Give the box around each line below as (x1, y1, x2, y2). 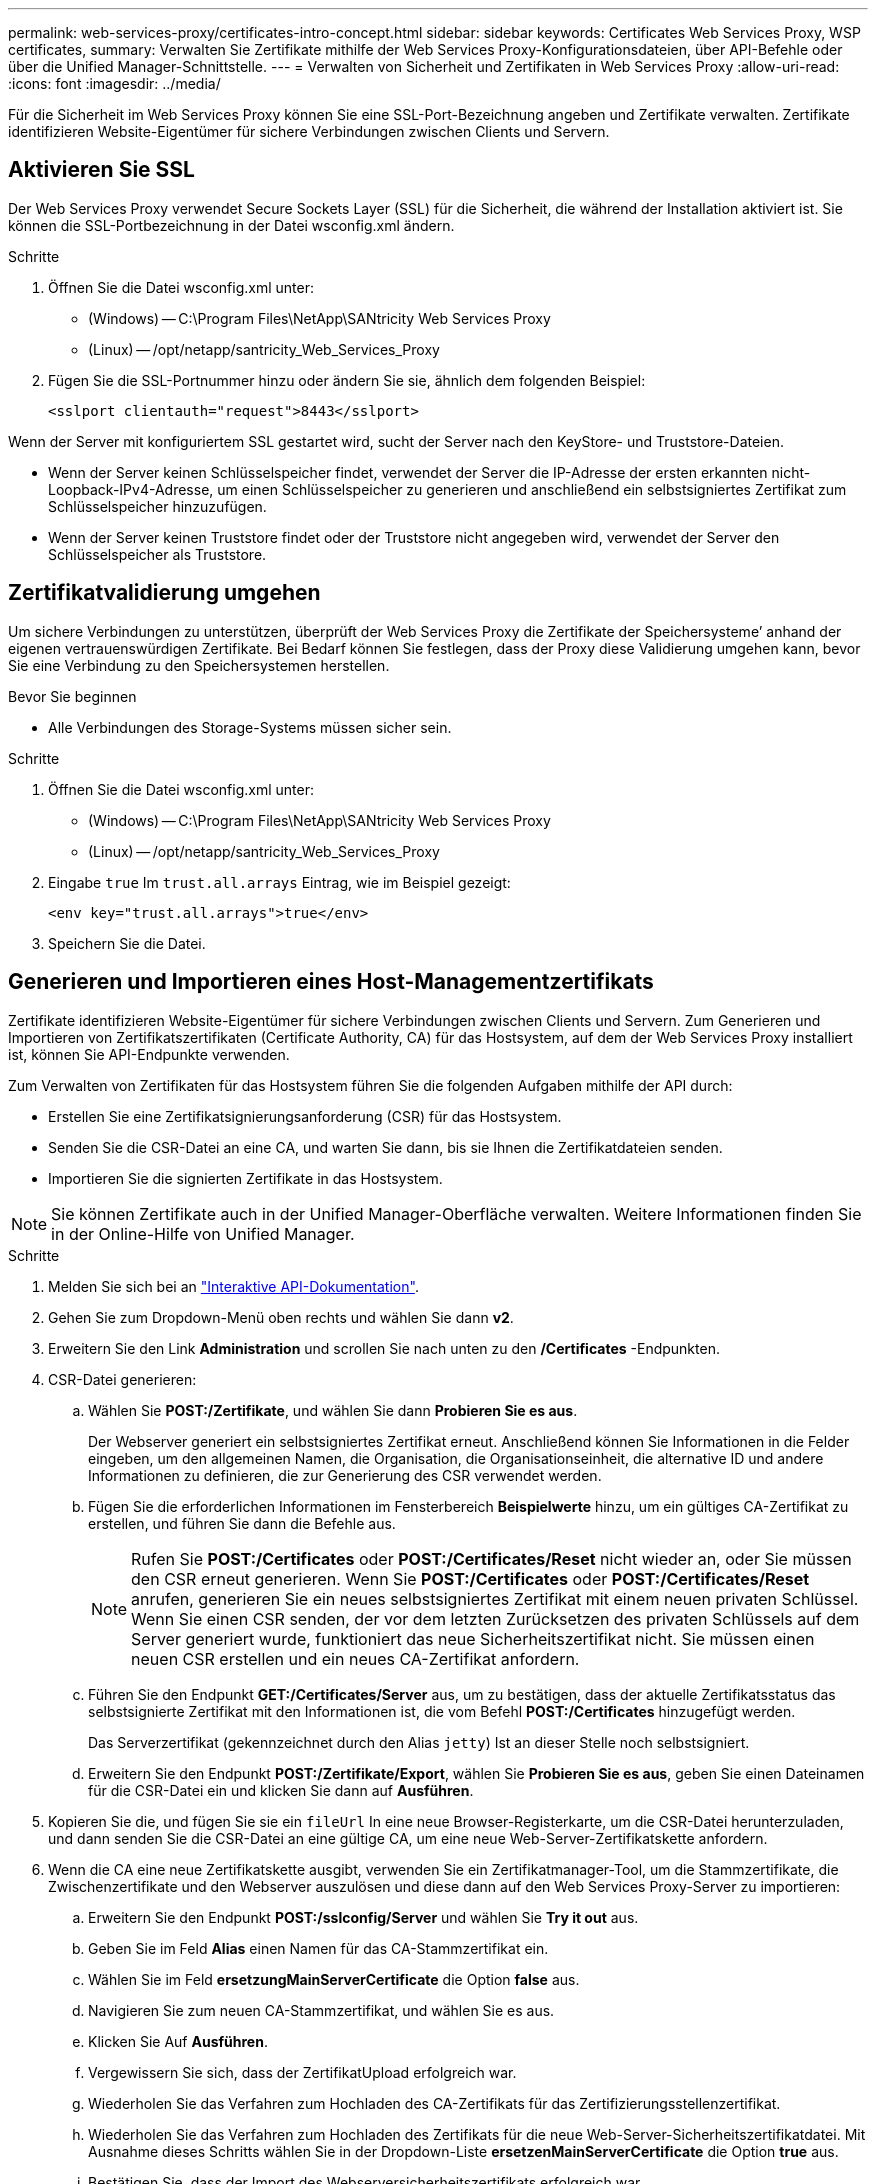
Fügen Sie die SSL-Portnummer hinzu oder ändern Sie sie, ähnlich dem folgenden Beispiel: (48, 371, 646, 389)
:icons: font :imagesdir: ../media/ (8, 75, 221, 92)
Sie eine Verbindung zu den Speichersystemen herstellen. (8, 656, 390, 674)
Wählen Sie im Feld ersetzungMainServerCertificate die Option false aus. (88, 1970, 580, 1988)
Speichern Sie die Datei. (48, 934, 206, 952)
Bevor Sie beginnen (8, 687, 137, 705)
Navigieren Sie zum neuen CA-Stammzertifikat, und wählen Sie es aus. (88, 2001, 555, 2019)
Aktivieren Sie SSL (8, 157, 195, 183)
